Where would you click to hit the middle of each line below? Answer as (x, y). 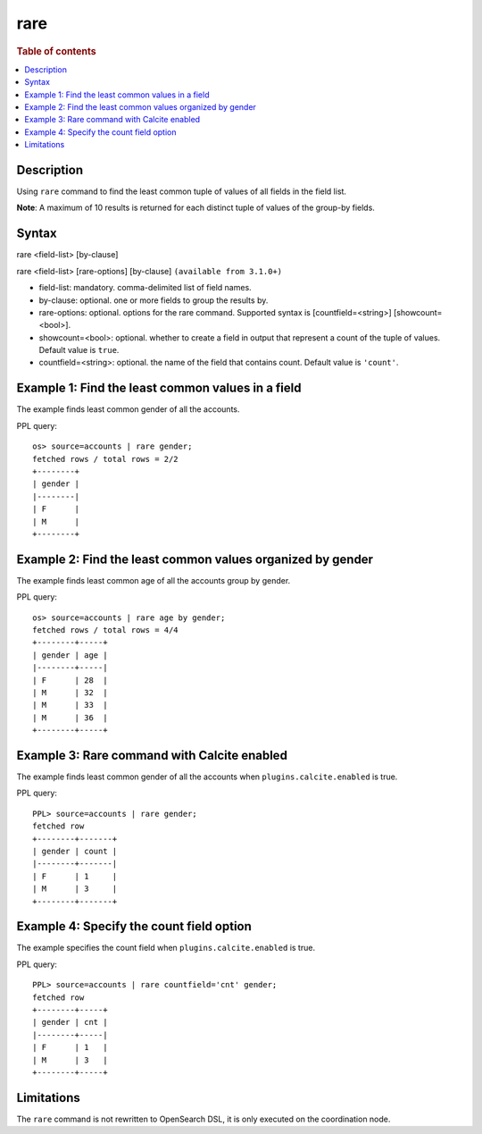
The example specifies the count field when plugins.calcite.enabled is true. (166, 948)
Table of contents (57, 51)
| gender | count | (75, 851)
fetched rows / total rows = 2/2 (105, 459)
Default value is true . (79, 350)
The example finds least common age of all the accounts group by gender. (154, 580)
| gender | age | (70, 655)
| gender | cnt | (70, 1022)
